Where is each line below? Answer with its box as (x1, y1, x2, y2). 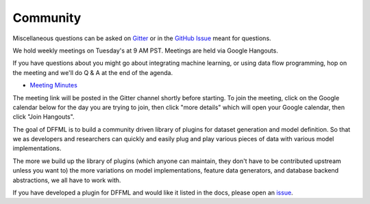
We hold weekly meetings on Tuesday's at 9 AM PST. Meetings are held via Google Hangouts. (12, 46, 279, 55)
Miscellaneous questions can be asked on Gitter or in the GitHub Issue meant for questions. (12, 34, 271, 42)
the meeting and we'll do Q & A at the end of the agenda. (12, 68, 173, 76)
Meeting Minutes (29, 81, 78, 89)
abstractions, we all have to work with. (12, 176, 121, 184)
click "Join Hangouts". (12, 113, 75, 121)
